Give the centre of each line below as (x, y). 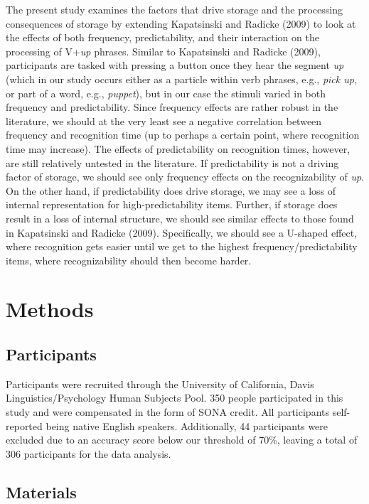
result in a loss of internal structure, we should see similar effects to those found (180, 218)
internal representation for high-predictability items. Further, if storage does (172, 204)
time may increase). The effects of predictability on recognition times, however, (178, 148)
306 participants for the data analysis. (89, 453)
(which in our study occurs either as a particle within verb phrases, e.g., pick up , (181, 79)
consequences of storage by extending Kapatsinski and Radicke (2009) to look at (181, 23)
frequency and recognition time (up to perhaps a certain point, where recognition (183, 135)
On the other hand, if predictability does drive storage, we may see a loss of (171, 190)
